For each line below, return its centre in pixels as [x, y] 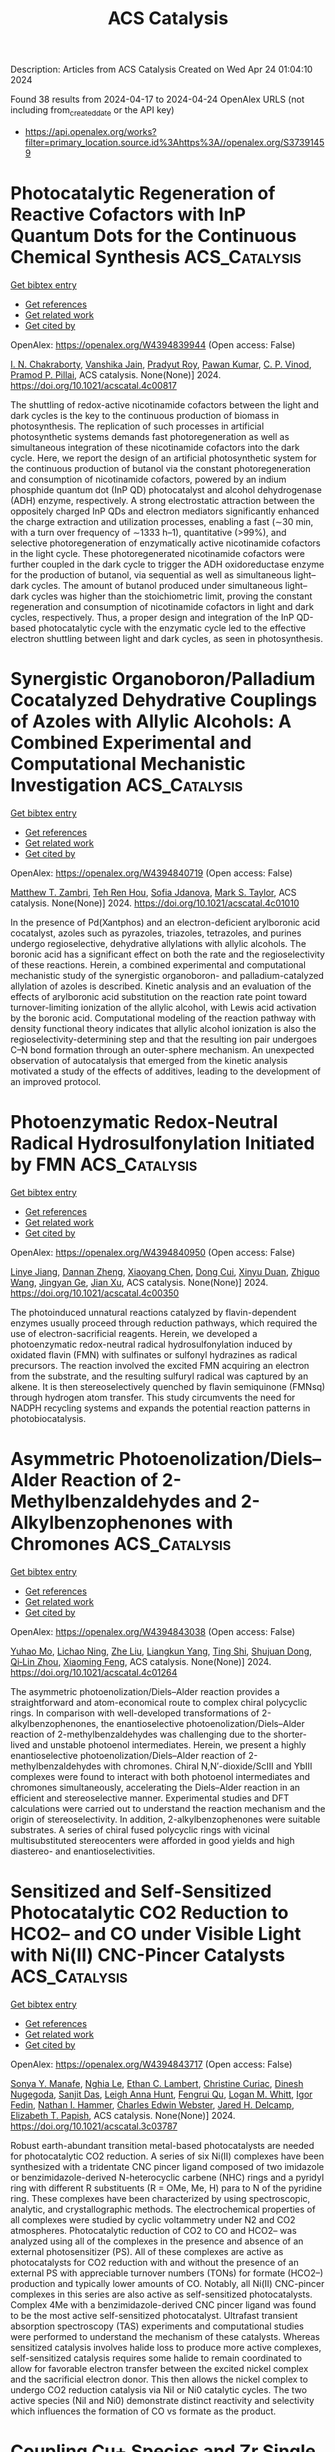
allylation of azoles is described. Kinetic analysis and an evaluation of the [161, 986]
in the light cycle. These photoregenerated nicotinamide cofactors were [157, 553]
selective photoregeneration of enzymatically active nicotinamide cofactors [165, 543]
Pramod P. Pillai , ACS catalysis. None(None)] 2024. [116, 374]
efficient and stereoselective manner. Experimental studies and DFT [150, 1798]
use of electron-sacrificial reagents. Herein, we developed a [134, 1333]
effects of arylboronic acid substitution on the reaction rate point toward [159, 996]
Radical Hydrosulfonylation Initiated [162, 1143]
